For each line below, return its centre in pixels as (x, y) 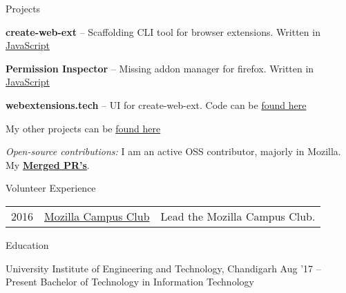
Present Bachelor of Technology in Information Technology (130, 282)
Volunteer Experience (51, 188)
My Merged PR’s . (48, 164)
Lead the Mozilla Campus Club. (238, 216)
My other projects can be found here (83, 128)
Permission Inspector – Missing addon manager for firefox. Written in (160, 68)
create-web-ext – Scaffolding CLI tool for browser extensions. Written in (163, 31)
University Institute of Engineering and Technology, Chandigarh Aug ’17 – (163, 268)
